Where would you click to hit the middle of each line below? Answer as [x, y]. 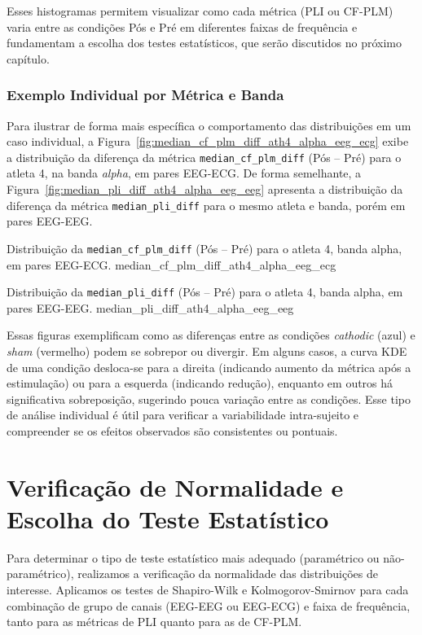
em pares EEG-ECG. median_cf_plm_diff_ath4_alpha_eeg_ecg [171, 264]
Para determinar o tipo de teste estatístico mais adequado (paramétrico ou [193, 557]
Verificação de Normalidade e [175, 486]
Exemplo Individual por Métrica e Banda [145, 95]
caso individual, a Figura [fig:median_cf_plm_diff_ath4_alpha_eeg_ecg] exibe [208, 141]
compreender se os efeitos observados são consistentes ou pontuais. [172, 430]
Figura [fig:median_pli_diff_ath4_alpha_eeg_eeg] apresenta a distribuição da [205, 189]
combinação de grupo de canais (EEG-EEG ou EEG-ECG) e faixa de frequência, [209, 605]
